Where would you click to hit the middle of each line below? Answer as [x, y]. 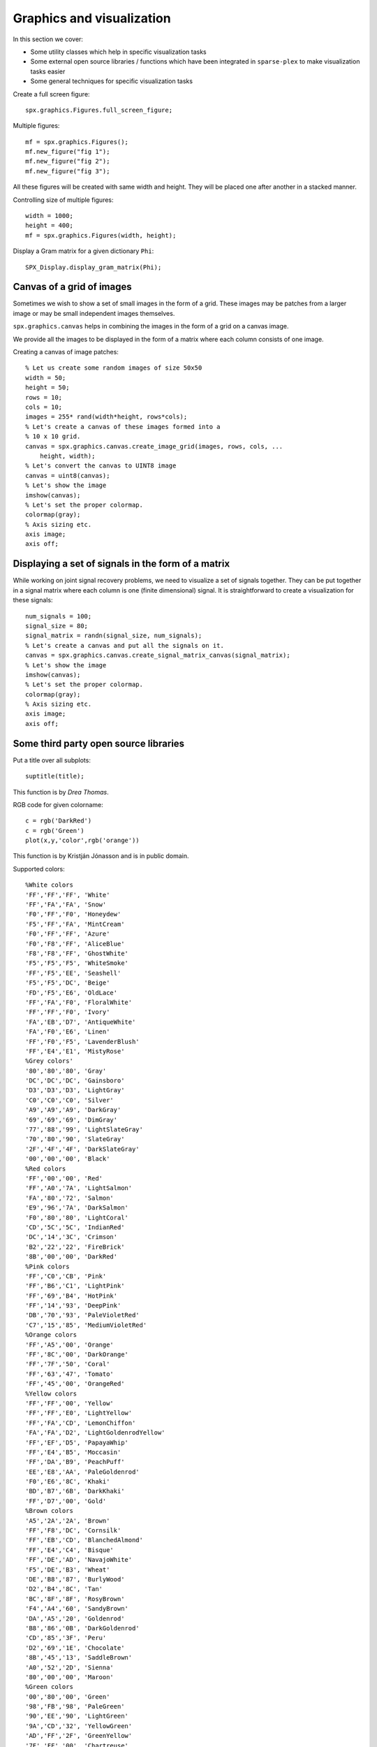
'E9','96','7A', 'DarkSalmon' [77, 1208]
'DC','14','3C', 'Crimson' [72, 1237]
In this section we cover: [48, 39]
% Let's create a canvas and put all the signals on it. [125, 645]
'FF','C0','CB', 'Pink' [66, 1276]
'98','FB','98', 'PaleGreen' [75, 1706]
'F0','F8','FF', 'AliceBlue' [75, 944]
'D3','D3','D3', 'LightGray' [75, 1090]
